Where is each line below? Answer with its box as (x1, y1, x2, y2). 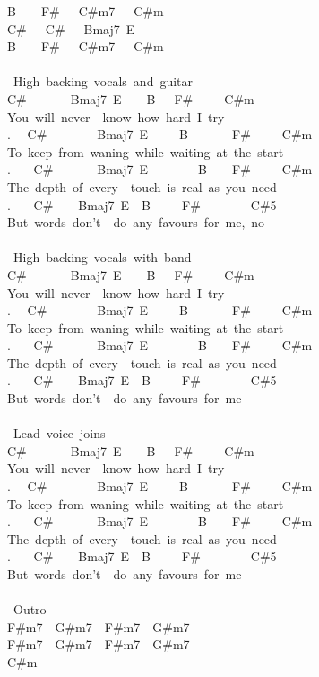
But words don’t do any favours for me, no (7, 213, 265, 232)
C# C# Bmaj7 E (7, 19, 135, 38)
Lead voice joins (13, 424, 106, 443)
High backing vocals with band (13, 248, 192, 267)
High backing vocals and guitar (13, 72, 194, 91)
